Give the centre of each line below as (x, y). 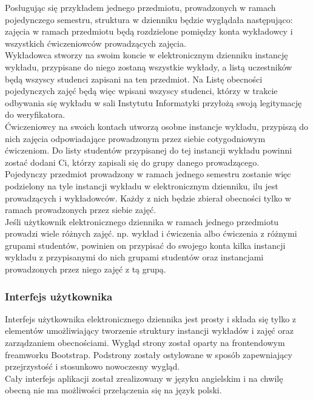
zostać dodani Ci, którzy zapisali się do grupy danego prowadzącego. (132, 162)
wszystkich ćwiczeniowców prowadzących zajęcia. (96, 43)
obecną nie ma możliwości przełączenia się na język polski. (113, 390)
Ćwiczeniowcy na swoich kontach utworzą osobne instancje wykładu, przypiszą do (157, 126)
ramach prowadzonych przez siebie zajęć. (81, 210)
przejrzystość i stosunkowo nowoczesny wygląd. (93, 366)
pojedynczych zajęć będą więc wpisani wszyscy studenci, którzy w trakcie (141, 91)
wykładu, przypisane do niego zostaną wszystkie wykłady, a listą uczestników (149, 66)
